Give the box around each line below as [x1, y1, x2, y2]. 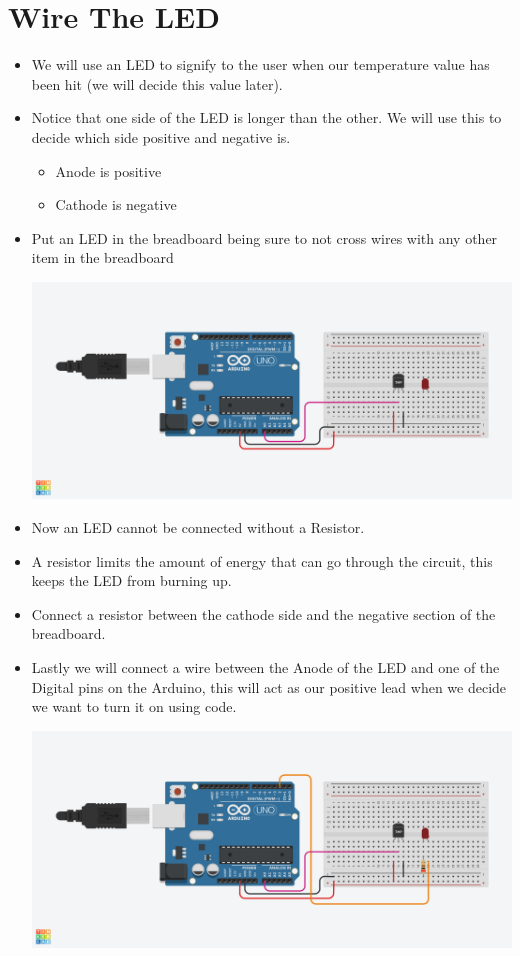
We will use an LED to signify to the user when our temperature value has [31, 54, 490, 75]
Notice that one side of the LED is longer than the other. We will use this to [31, 107, 502, 128]
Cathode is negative [55, 194, 177, 215]
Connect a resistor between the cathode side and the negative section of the [31, 603, 496, 624]
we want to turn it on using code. [31, 696, 237, 717]
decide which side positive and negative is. [31, 126, 291, 147]
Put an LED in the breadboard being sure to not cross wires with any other [31, 227, 498, 248]
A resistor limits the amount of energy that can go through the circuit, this [31, 550, 493, 571]
